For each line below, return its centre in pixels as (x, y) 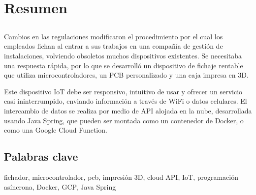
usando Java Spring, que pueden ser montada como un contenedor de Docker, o (124, 120)
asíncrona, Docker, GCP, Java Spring (60, 186)
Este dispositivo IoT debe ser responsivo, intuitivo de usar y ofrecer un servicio (123, 91)
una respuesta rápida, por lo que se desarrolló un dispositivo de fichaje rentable (124, 65)
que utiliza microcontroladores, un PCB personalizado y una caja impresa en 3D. (126, 75)
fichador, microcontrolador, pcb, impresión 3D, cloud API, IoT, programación (121, 177)
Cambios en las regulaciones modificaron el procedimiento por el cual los (113, 36)
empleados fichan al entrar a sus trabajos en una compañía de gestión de (113, 46)
